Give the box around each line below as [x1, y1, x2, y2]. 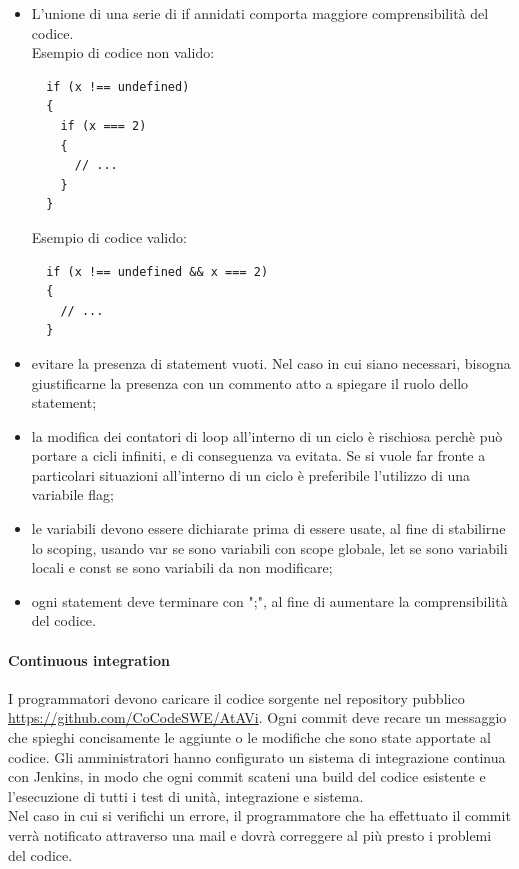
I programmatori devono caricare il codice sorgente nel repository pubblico [8, 687, 465, 708]
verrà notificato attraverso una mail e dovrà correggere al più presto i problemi [8, 824, 492, 845]
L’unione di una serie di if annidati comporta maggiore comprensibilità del [31, 3, 489, 23]
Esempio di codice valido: [31, 226, 187, 247]
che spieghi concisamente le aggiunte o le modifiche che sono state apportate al [8, 727, 491, 748]
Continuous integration [8, 649, 170, 670]
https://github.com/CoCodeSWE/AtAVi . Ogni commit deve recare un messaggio [8, 707, 507, 728]
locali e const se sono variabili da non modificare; [31, 557, 333, 578]
